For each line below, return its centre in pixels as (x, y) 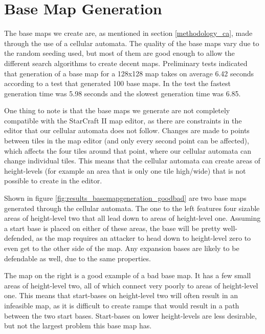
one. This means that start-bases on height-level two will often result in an (121, 295)
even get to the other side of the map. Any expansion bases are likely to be (122, 248)
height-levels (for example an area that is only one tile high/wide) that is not (125, 170)
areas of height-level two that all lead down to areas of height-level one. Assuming (132, 218)
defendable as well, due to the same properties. (78, 258)
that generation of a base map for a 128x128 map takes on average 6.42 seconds (129, 73)
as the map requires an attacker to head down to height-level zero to (143, 238)
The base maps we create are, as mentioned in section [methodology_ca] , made (128, 33)
